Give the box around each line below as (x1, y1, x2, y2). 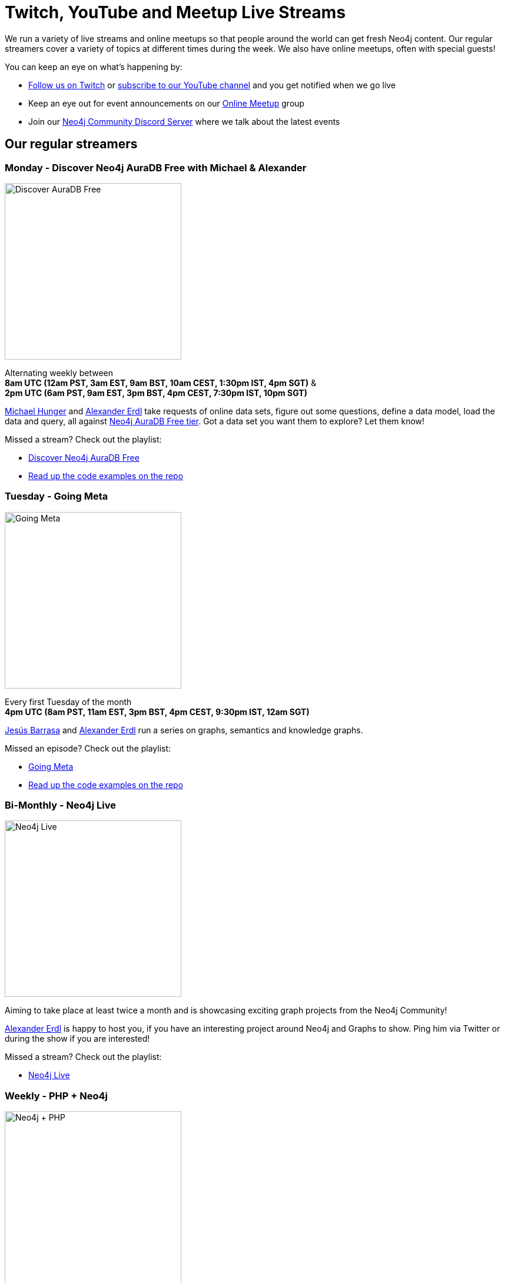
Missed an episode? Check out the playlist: (5, 743, 171, 753)
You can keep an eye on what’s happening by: (5, 61, 182, 72)
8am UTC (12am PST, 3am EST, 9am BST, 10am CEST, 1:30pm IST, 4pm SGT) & (5, 377, 317, 388)
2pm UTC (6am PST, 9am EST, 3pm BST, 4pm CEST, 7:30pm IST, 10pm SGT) (5, 387, 307, 398)
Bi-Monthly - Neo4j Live (5, 799, 116, 812)
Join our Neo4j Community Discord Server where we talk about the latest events (28, 116, 340, 127)
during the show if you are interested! (5, 1033, 150, 1044)
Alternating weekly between (5, 367, 114, 378)
